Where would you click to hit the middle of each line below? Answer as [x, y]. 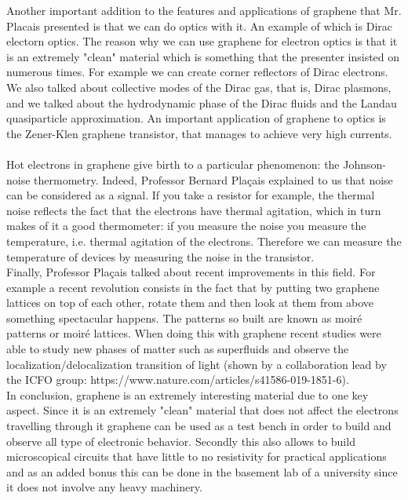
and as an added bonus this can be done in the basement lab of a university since [202, 471]
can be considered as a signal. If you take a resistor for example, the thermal [191, 195]
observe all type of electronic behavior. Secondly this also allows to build [181, 441]
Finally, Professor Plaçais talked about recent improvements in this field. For [191, 272]
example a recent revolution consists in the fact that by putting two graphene [193, 287]
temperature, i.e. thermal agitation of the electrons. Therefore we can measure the [204, 241]
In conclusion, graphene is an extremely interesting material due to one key [188, 394]
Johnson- [364, 164]
